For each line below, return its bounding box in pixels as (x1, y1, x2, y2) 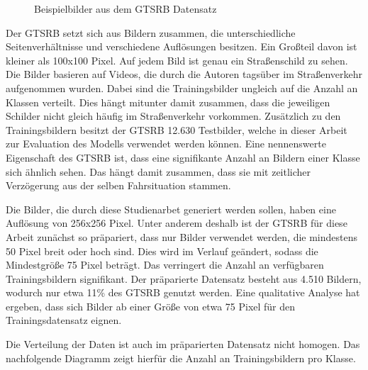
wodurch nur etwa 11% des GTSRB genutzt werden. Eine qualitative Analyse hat (6, 285, 360, 300)
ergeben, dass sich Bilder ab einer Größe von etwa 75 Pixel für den (6, 298, 296, 313)
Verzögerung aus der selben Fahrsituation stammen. (6, 178, 231, 193)
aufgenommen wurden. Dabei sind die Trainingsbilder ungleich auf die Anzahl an (6, 80, 358, 95)
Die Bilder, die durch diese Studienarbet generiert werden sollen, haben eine (6, 201, 336, 216)
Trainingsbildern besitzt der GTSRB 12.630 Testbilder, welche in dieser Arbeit (6, 122, 347, 137)
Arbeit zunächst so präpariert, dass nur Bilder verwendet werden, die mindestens (6, 229, 358, 244)
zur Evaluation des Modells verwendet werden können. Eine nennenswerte (6, 136, 326, 151)
